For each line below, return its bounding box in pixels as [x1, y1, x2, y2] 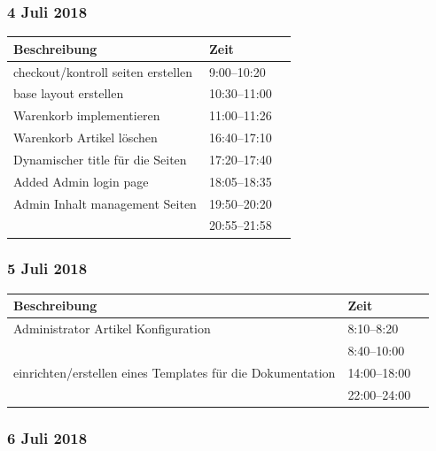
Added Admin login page [13, 172, 149, 190]
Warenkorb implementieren [13, 106, 160, 125]
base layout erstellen [13, 84, 124, 103]
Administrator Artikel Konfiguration [13, 319, 211, 338]
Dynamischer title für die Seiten [13, 149, 187, 168]
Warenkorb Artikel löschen [13, 128, 158, 147]
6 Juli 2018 [7, 426, 88, 448]
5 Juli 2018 [7, 257, 88, 279]
